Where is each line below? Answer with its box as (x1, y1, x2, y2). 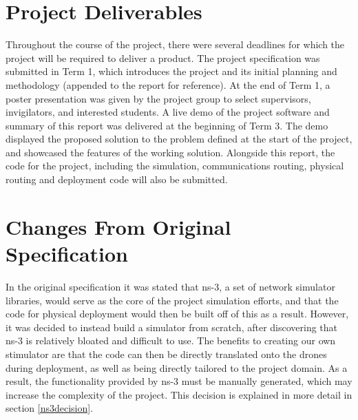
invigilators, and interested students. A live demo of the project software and (6, 105, 330, 119)
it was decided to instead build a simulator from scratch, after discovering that (6, 319, 338, 334)
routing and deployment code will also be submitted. (6, 172, 228, 187)
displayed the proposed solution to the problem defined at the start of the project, (6, 132, 352, 146)
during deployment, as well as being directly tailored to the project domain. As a (6, 360, 348, 375)
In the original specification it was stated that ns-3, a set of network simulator (6, 279, 335, 293)
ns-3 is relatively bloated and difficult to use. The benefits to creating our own (6, 333, 336, 348)
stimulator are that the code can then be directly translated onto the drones (6, 346, 327, 361)
